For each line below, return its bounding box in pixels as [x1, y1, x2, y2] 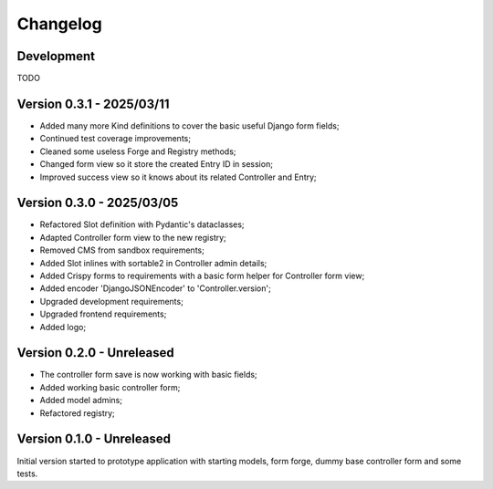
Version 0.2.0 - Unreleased [16, 345, 175, 360]
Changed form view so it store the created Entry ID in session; [39, 159, 274, 170]
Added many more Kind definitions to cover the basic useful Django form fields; [39, 120, 340, 131]
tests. [16, 468, 38, 479]
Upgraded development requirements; [39, 296, 184, 307]
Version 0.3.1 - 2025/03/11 [16, 96, 170, 111]
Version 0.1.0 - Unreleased [16, 432, 171, 447]
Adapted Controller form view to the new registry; [39, 232, 227, 243]
